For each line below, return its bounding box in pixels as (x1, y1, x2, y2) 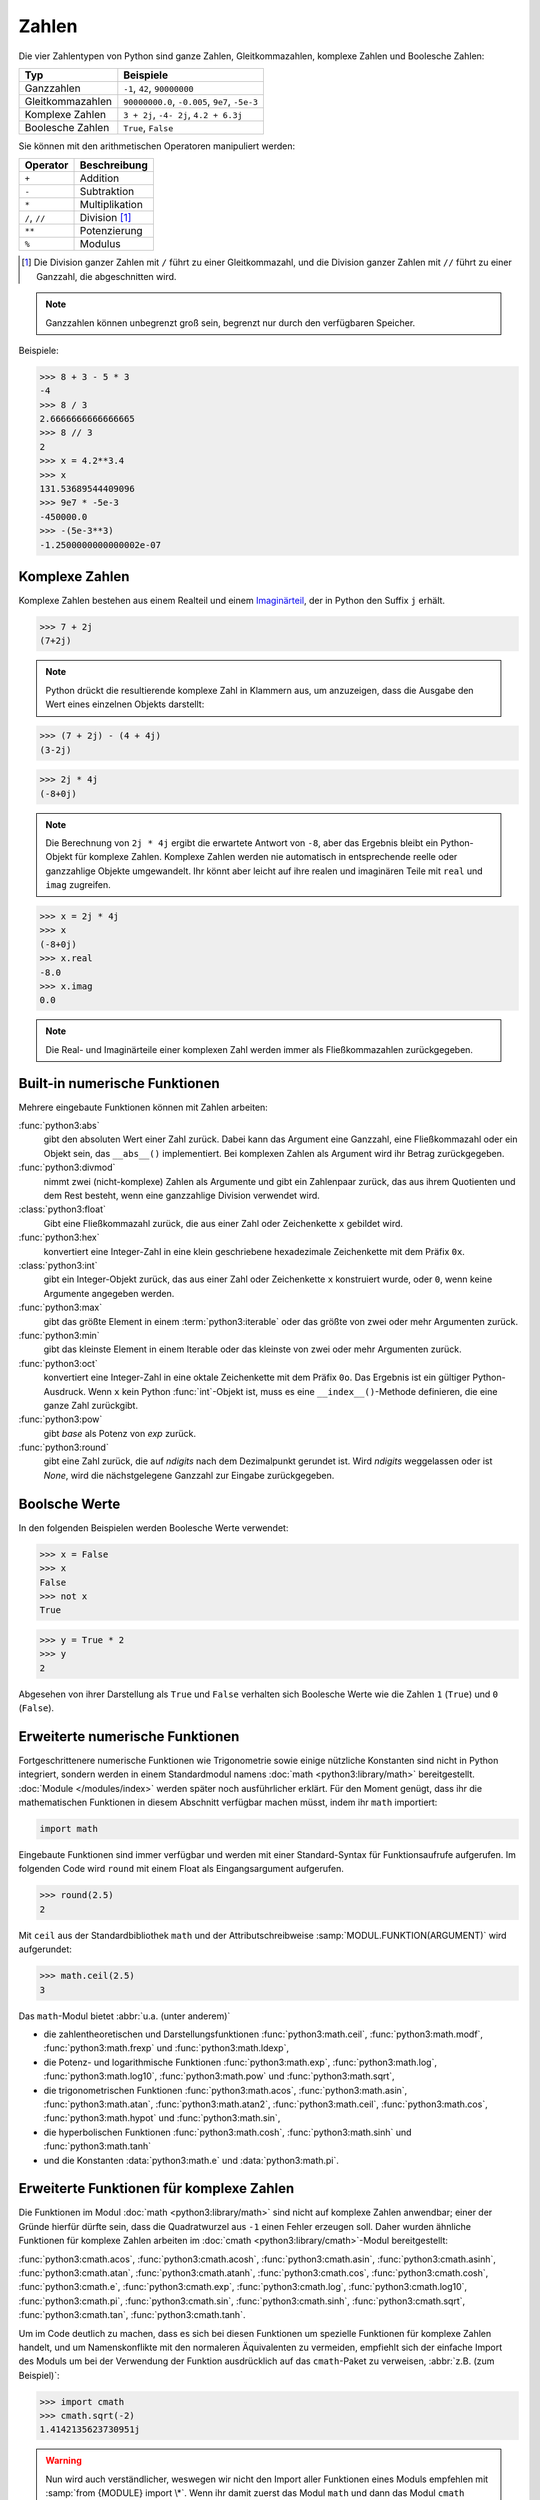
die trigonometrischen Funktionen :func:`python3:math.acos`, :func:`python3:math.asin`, (43, 2084, 408, 2096)
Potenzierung (79, 224, 144, 238)
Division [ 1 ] (79, 211, 132, 225)
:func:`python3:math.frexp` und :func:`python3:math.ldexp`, (43, 2042, 290, 2054)
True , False (123, 120, 174, 134)
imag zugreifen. (45, 879, 112, 891)
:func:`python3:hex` (18, 1231, 100, 1244)
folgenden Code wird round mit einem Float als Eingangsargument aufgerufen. (18, 1863, 345, 1875)
